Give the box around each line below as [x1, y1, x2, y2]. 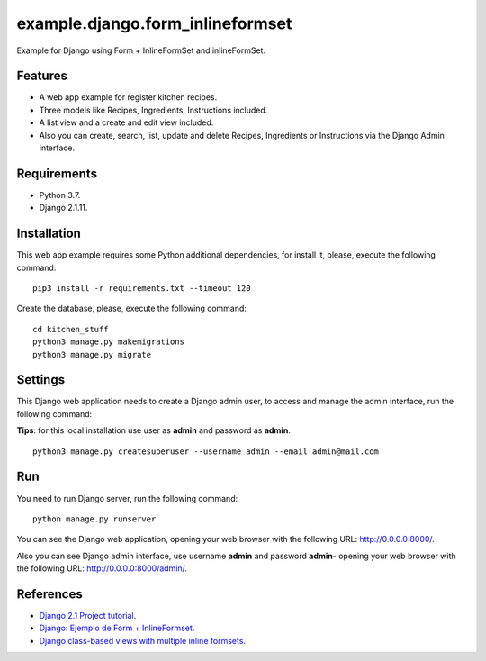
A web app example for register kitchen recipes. [39, 92, 218, 103]
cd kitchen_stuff [32, 324, 109, 334]
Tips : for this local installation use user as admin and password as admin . [16, 425, 292, 436]
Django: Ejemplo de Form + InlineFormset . [39, 622, 195, 634]
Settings [16, 372, 66, 387]
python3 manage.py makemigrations [32, 337, 184, 347]
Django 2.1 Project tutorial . [39, 611, 137, 621]
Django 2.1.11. [39, 203, 88, 213]
